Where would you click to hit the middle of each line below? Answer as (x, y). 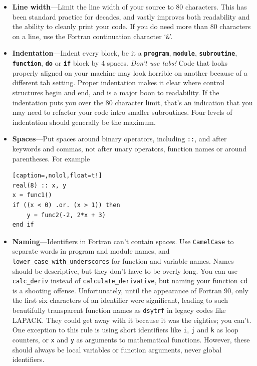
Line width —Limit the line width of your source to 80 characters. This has (130, 7)
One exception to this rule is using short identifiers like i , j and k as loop (125, 330)
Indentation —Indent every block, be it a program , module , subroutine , (125, 53)
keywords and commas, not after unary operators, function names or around (130, 148)
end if (23, 225)
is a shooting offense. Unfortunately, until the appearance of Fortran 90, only (130, 290)
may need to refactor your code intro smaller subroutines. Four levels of (122, 112)
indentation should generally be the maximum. (84, 122)
